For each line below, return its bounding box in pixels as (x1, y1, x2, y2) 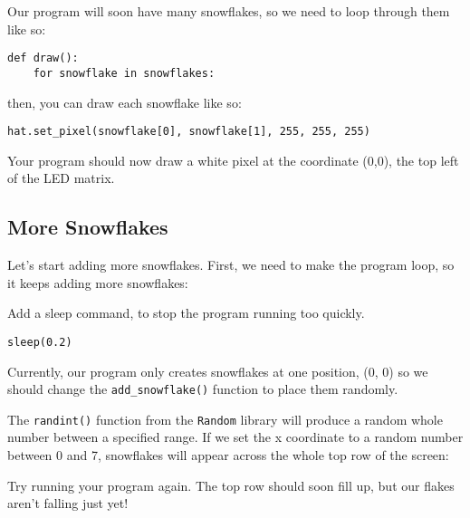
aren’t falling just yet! (7, 494, 129, 513)
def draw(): (7, 52, 79, 65)
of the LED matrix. (7, 168, 115, 187)
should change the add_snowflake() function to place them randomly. (7, 379, 398, 398)
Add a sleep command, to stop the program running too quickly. (7, 303, 365, 322)
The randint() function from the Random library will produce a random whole (7, 409, 443, 428)
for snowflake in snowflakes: (33, 66, 216, 80)
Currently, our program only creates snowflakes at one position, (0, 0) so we (7, 361, 428, 380)
